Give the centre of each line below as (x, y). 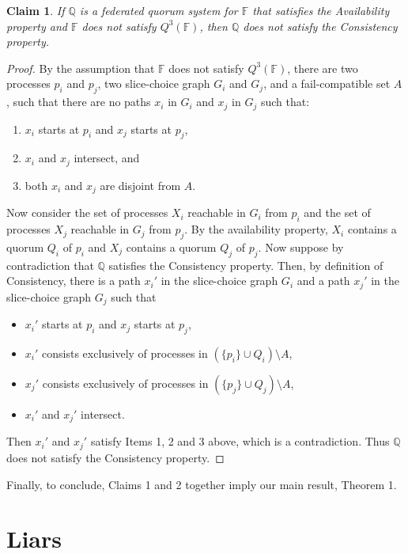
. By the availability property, (256, 229)
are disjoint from (140, 185)
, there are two (323, 68)
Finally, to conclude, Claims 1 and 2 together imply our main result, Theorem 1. (202, 484)
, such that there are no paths (79, 102)
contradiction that (50, 265)
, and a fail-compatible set (327, 83)
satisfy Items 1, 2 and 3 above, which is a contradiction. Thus (240, 441)
